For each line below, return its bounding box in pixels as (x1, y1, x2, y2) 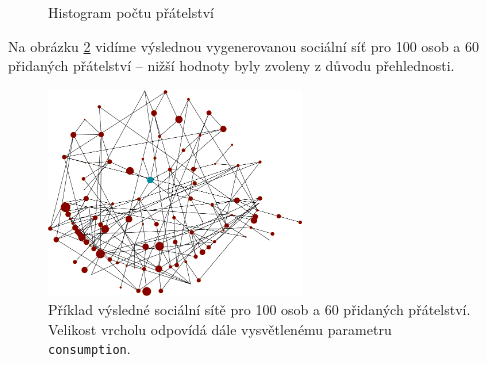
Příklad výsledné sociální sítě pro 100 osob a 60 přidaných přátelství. (48, 299, 471, 320)
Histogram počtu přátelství (48, 2, 214, 22)
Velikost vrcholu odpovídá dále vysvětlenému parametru (48, 318, 392, 339)
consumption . (48, 338, 131, 359)
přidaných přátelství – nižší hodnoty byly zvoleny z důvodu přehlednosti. (8, 55, 455, 76)
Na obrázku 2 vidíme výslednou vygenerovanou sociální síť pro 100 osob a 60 (8, 35, 479, 56)
